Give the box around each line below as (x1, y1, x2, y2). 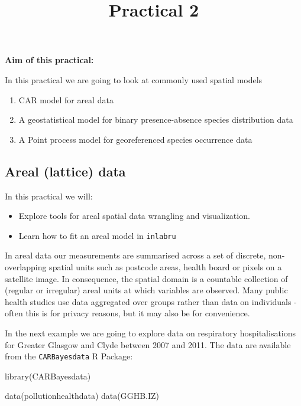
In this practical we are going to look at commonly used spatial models (5, 73, 263, 86)
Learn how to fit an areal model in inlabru (18, 229, 176, 241)
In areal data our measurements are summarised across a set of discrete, (5, 249, 266, 261)
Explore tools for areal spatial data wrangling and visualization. (18, 209, 250, 222)
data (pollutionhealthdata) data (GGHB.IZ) (5, 389, 160, 402)
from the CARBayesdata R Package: (5, 350, 133, 362)
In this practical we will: (5, 189, 93, 202)
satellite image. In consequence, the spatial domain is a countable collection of (5, 272, 288, 284)
